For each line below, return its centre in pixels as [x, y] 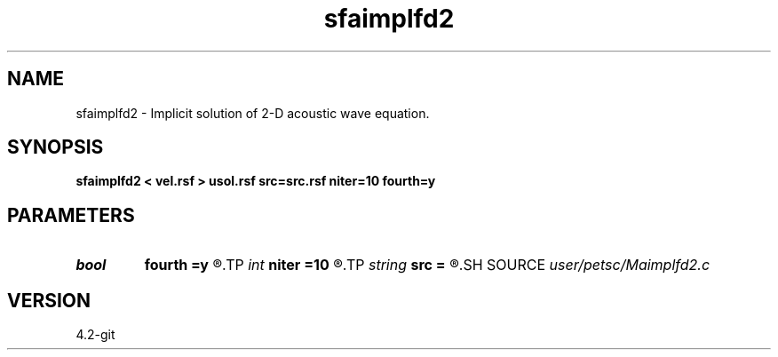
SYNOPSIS [56, 147]
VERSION [49, 300]
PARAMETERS [71, 215]
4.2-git [95, 335]
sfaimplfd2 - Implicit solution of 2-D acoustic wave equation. [253, 113]
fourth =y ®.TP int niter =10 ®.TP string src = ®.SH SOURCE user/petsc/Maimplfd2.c [427, 265]
